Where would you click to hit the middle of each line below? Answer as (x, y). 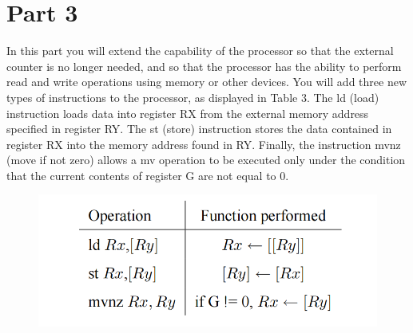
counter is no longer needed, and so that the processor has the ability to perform (204, 66)
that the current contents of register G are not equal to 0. (148, 175)
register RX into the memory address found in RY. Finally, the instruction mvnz (204, 144)
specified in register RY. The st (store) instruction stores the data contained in (199, 129)
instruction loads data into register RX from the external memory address (188, 113)
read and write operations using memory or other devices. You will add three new (207, 82)
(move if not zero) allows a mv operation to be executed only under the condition (206, 160)
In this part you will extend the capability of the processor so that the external (200, 51)
